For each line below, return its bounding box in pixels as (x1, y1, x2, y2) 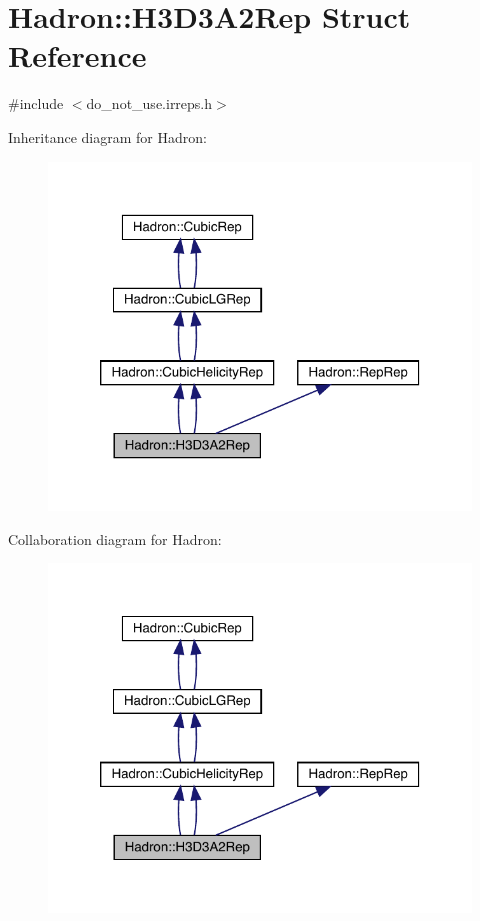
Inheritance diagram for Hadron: (8, 126, 207, 147)
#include (8, 93, 64, 114)
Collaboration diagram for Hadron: (8, 528, 222, 549)
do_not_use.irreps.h (86, 93, 213, 114)
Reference (8, 35, 147, 76)
